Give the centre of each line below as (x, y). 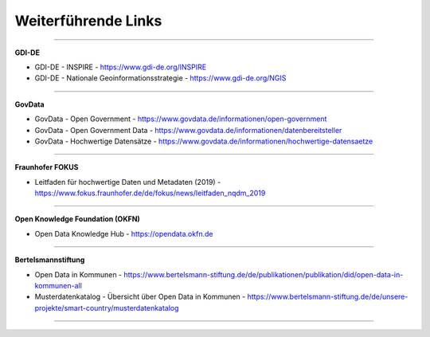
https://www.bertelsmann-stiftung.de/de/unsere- (328, 297)
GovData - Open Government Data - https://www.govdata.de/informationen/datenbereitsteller (188, 130)
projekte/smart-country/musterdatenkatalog (107, 308)
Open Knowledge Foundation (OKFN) (78, 219)
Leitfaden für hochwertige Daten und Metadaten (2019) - (128, 182)
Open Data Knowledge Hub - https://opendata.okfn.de (124, 233)
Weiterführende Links (88, 21)
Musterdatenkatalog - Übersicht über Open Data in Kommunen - (140, 297)
